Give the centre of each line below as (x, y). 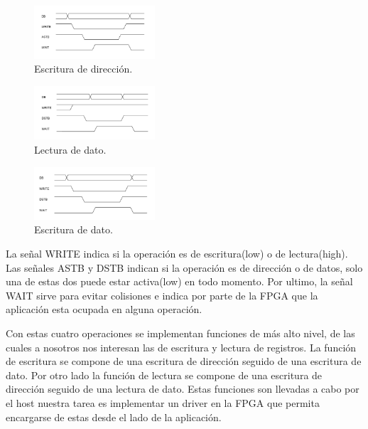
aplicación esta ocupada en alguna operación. (104, 309)
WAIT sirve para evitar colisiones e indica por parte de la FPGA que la (162, 295)
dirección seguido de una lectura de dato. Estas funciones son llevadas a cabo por (183, 389)
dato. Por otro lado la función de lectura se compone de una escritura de (164, 375)
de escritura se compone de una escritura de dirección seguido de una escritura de (184, 361)
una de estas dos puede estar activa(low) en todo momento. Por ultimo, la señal (179, 281)
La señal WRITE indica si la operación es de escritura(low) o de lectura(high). (177, 254)
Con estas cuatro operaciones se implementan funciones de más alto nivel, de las (180, 333)
